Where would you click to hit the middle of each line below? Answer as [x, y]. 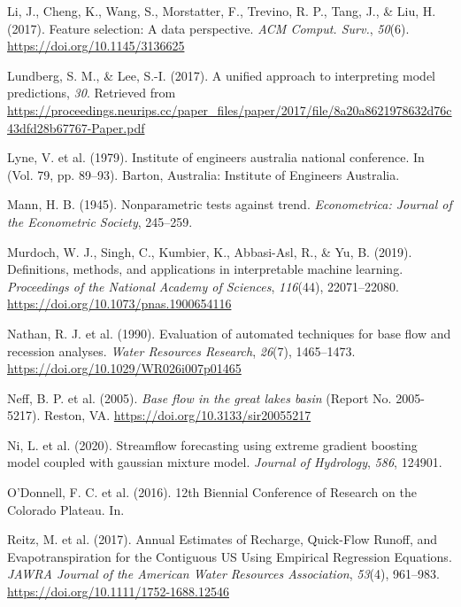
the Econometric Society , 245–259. [100, 221]
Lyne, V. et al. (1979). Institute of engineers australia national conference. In [216, 157]
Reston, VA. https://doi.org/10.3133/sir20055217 [177, 415]
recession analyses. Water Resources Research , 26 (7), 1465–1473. [181, 350]
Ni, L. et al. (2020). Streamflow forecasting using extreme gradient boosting [212, 444]
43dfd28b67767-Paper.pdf [76, 127]
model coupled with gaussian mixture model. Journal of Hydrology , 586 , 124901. [225, 462]
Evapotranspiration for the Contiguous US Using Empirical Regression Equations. [230, 556]
